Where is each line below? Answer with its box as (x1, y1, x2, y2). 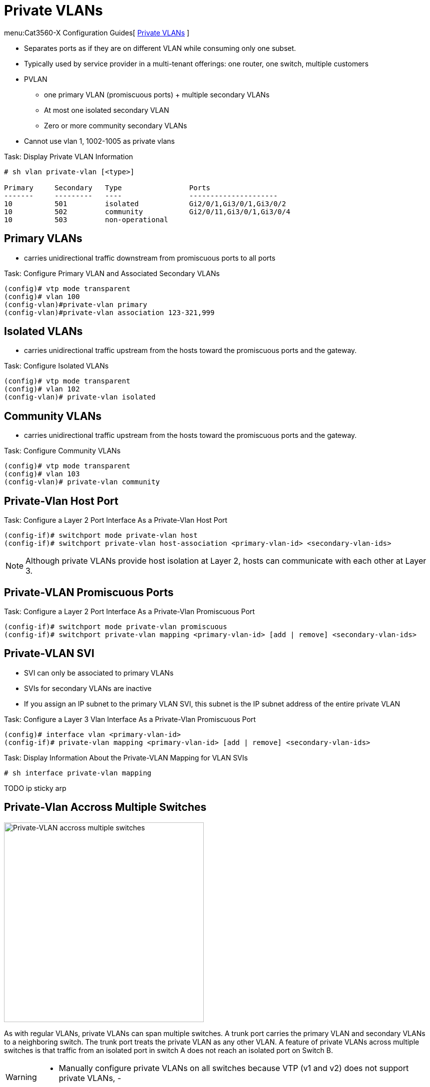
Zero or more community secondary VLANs (44, 121, 187, 130)
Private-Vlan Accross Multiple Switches (4, 801, 207, 814)
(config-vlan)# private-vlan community (4, 478, 160, 486)
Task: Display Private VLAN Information (4, 152, 133, 161)
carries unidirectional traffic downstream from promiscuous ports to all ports (24, 253, 276, 262)
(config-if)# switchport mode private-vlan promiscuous (4, 622, 227, 631)
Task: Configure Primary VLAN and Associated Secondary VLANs (4, 269, 220, 278)
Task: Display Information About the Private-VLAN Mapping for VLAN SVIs (4, 753, 248, 762)
